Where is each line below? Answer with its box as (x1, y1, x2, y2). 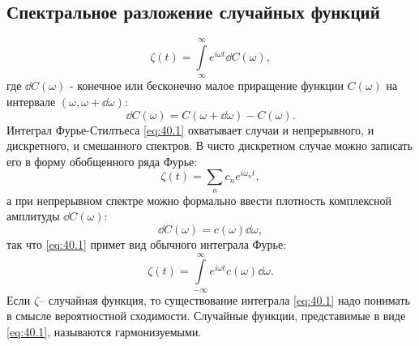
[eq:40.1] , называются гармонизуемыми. (6, 323, 202, 340)
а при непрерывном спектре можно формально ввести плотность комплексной (6, 191, 392, 208)
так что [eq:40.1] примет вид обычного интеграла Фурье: (6, 236, 287, 253)
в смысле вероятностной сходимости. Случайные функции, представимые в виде (6, 307, 406, 324)
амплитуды (6, 207, 60, 224)
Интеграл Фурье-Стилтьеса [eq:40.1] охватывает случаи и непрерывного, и (6, 121, 374, 138)
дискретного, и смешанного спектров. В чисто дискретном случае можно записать (6, 137, 413, 154)
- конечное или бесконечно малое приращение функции (69, 77, 344, 94)
